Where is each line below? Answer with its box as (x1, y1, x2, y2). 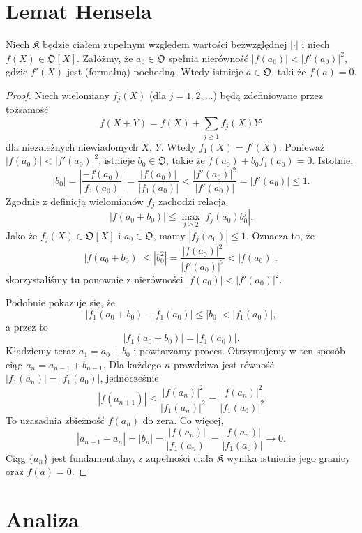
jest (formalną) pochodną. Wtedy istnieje (66, 64, 243, 79)
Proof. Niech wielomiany (6, 87, 110, 102)
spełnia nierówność (168, 50, 249, 65)
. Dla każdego (103, 356, 162, 371)
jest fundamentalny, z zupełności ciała (51, 450, 214, 465)
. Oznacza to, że (246, 227, 315, 242)
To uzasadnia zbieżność (6, 412, 105, 427)
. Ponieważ (278, 139, 325, 153)
